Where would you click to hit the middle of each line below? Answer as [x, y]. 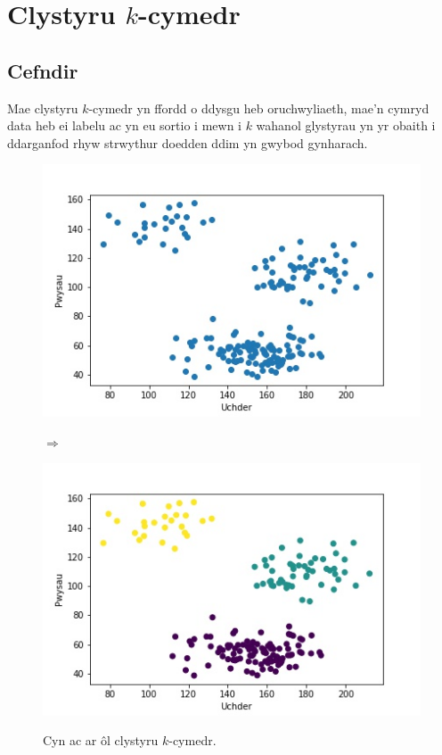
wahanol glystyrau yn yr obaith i [346, 125]
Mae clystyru [43, 108]
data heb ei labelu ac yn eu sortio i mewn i [124, 125]
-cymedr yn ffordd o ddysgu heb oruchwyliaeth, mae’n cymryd [259, 108]
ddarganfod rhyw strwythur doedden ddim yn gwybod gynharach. [188, 142]
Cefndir [43, 70]
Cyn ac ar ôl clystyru [101, 740]
